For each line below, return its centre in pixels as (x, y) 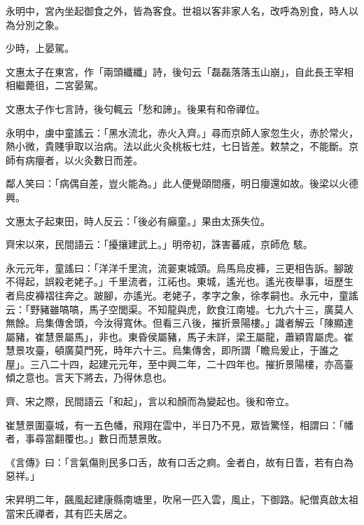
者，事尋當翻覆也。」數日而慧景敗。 (86, 438)
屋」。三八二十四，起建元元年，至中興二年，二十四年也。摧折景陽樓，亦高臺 (180, 363)
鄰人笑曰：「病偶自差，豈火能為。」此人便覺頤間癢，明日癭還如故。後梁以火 (177, 183)
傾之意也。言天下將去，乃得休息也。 (89, 377)
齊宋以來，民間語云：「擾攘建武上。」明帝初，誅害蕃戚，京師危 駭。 (159, 244)
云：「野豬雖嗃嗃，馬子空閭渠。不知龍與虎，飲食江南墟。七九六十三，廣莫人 (180, 309)
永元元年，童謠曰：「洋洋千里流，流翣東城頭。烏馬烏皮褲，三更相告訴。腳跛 (180, 267)
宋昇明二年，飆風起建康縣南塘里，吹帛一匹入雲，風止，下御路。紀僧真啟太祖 (182, 499)
